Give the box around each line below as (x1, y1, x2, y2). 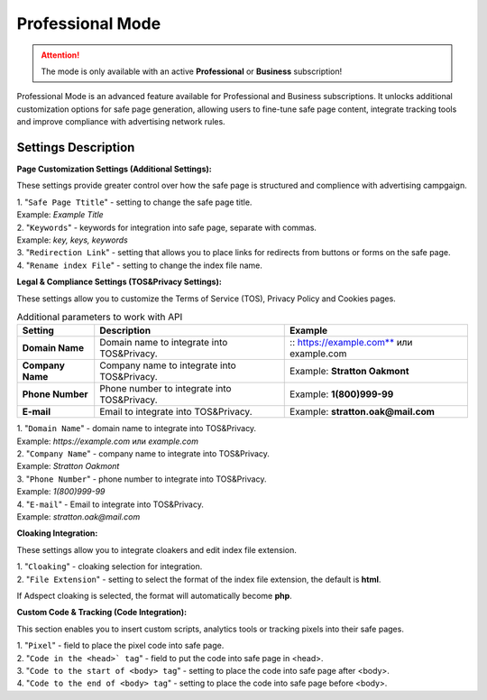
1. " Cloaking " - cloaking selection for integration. (16, 561, 203, 572)
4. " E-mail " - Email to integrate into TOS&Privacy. (16, 499, 205, 510)
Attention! (41, 50, 80, 60)
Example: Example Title (16, 209, 104, 220)
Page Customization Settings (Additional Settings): (16, 163, 212, 175)
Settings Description (16, 140, 135, 155)
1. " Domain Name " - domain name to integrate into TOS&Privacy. (16, 423, 257, 434)
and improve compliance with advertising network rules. (16, 116, 225, 127)
